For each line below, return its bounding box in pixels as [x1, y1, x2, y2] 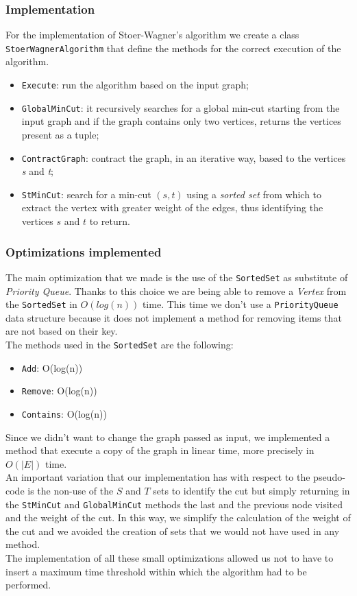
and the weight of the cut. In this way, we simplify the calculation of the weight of [5, 510, 351, 525]
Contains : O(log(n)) [21, 406, 107, 420]
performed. [5, 577, 51, 592]
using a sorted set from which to [186, 187, 322, 201]
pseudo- [313, 470, 345, 484]
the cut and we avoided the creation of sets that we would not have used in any [5, 523, 340, 538]
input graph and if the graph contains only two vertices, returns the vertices [21, 114, 341, 128]
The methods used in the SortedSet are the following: [5, 337, 234, 351]
